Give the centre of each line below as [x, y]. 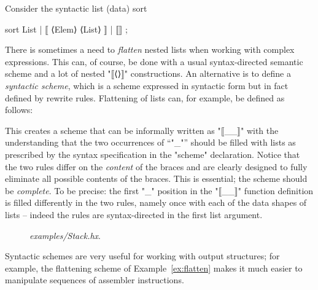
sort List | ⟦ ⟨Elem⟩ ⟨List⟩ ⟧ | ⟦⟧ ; [67, 29]
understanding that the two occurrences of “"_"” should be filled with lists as [150, 142]
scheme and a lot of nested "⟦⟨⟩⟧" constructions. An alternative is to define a [148, 73]
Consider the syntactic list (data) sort [76, 8]
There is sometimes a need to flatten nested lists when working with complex [150, 49]
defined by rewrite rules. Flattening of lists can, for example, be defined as [145, 97]
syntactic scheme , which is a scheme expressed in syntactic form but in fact [147, 85]
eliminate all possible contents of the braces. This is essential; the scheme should [156, 178]
